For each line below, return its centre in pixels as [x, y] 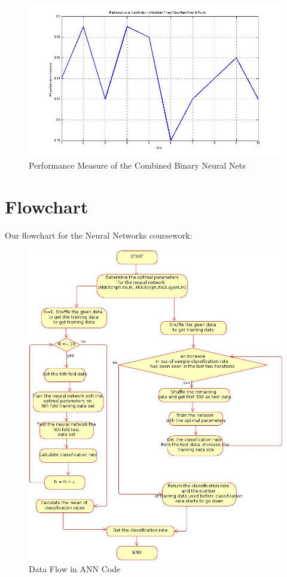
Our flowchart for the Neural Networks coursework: [99, 235]
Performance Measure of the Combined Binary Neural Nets [137, 165]
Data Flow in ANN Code [75, 568]
